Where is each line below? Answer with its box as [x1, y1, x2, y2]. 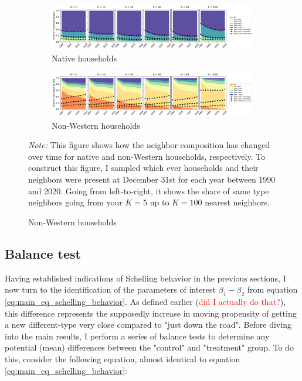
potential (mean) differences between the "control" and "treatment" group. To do [5, 341, 294, 353]
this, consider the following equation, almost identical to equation [5, 352, 240, 365]
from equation [247, 283, 298, 296]
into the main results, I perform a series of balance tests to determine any [5, 329, 270, 342]
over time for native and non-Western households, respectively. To [28, 150, 266, 162]
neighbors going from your [28, 196, 123, 208]
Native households [52, 52, 117, 64]
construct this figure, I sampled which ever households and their [28, 162, 259, 174]
